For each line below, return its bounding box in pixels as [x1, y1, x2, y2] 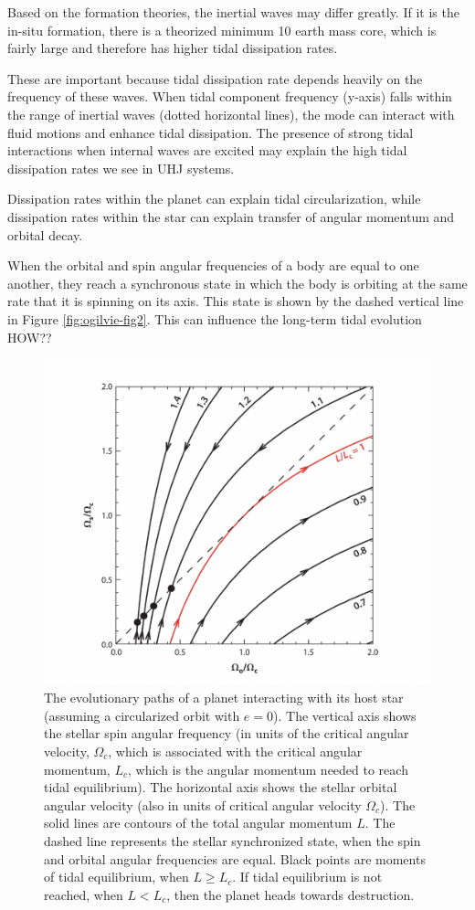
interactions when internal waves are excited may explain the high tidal [7, 141, 407, 160]
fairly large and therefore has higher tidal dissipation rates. [7, 38, 338, 58]
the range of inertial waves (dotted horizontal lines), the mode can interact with [7, 104, 455, 123]
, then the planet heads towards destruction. [166, 884, 415, 904]
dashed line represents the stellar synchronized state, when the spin [44, 831, 421, 850]
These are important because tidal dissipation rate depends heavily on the [7, 69, 423, 88]
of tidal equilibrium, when [44, 867, 189, 886]
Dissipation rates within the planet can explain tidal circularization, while [7, 189, 421, 208]
